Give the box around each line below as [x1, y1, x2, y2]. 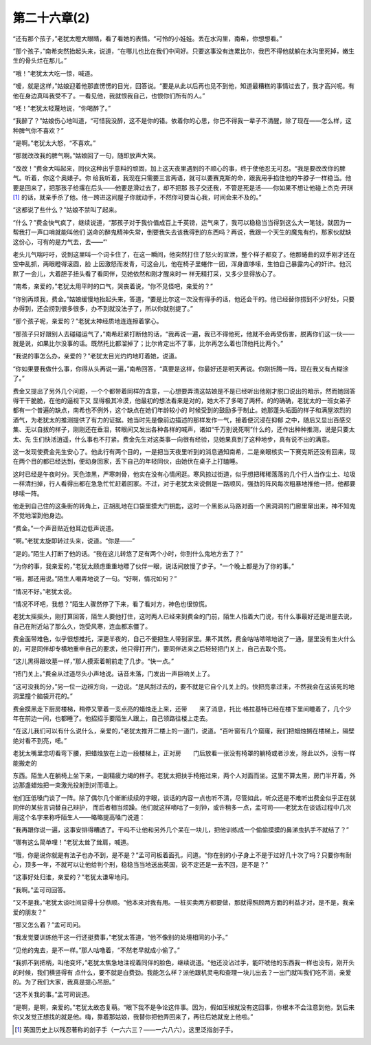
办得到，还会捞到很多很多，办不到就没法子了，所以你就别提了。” [12, 304, 194, 312]
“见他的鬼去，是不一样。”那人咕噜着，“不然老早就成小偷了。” [12, 946, 180, 954]
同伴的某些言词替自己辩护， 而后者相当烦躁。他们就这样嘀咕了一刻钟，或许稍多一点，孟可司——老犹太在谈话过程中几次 [12, 804, 352, 812]
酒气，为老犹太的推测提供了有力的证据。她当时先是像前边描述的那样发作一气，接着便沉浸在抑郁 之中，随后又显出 [12, 416, 333, 424]
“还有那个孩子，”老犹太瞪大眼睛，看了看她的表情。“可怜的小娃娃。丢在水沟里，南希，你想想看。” [12, 34, 282, 43]
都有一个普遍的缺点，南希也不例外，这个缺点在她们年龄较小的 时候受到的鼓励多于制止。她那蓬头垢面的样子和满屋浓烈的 [12, 406, 352, 414]
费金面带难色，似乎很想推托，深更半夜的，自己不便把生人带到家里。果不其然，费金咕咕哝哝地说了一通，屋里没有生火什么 [12, 635, 356, 643]
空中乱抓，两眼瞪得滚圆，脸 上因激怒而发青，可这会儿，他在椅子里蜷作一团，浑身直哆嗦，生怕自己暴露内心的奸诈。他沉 [12, 260, 352, 268]
